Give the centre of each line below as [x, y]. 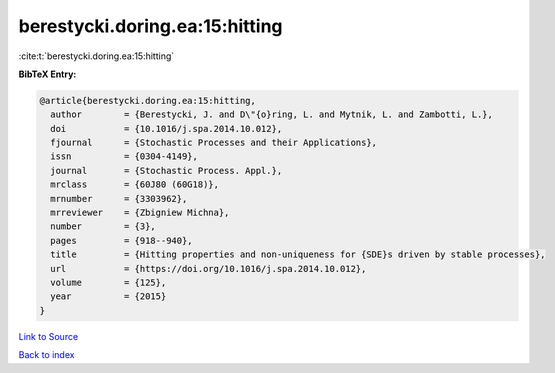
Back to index [46, 355]
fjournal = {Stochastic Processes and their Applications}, [214, 143]
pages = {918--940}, [122, 240]
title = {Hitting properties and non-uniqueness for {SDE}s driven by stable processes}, [298, 254]
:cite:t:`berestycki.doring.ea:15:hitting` [96, 56]
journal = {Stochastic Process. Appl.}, [166, 170]
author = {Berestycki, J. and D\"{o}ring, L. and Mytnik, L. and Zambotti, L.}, [272, 114]
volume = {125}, [108, 282]
